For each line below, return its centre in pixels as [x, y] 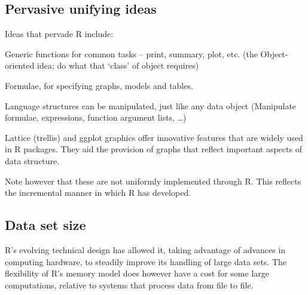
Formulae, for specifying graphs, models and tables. [99, 85]
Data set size [45, 225]
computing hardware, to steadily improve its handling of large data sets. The [146, 261]
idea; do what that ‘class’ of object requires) [118, 65]
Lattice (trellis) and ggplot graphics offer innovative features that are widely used [154, 137]
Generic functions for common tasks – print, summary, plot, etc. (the [131, 53]
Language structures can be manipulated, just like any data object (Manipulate [151, 105]
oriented [20, 65]
